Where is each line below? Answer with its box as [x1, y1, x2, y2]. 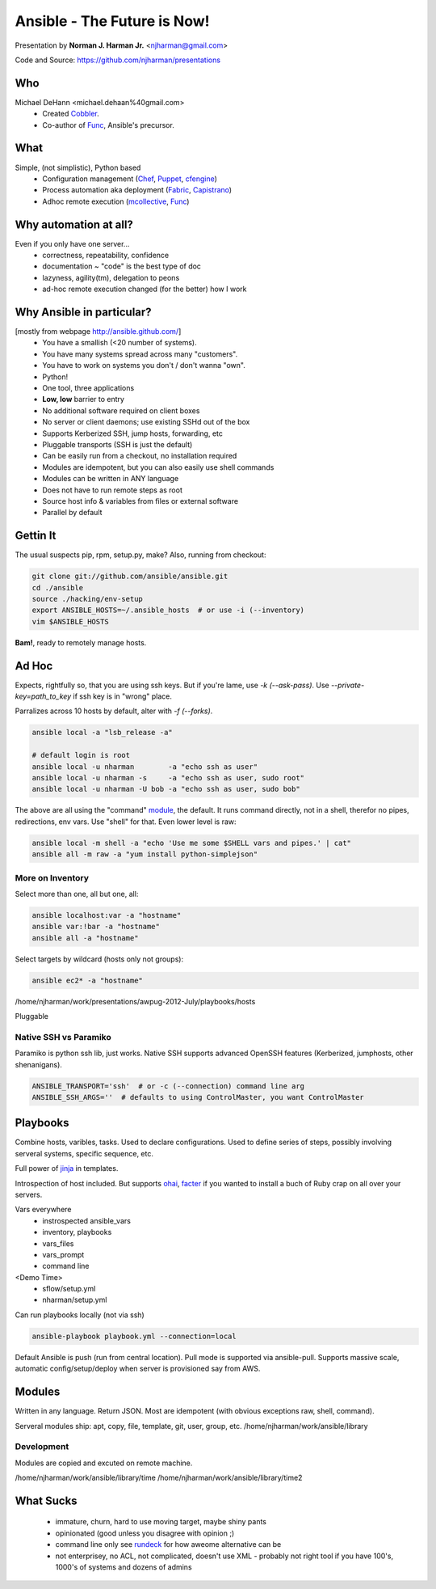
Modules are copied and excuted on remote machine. [15, 1458, 193, 1468]
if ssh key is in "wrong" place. [73, 691, 173, 701]
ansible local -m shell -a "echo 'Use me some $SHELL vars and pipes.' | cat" [31, 838, 351, 847]
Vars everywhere [15, 1205, 72, 1215]
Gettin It [15, 529, 57, 543]
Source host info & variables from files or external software [42, 496, 238, 505]
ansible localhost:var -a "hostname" [31, 911, 182, 919]
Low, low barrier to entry [42, 395, 125, 404]
